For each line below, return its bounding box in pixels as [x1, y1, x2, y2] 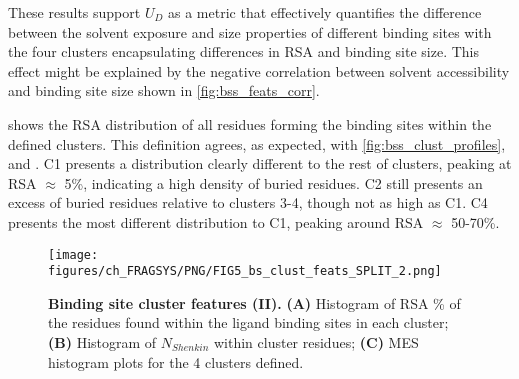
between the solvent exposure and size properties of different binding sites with [8, 21, 492, 42]
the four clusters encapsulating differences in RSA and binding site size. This [8, 41, 480, 62]
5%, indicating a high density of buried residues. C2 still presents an [64, 172, 483, 193]
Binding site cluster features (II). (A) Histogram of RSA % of [48, 292, 461, 313]
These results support [8, 2, 141, 22]
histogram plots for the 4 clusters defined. [48, 351, 304, 372]
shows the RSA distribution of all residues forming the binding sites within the [8, 113, 492, 134]
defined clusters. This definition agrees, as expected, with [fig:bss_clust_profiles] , [8, 133, 506, 154]
